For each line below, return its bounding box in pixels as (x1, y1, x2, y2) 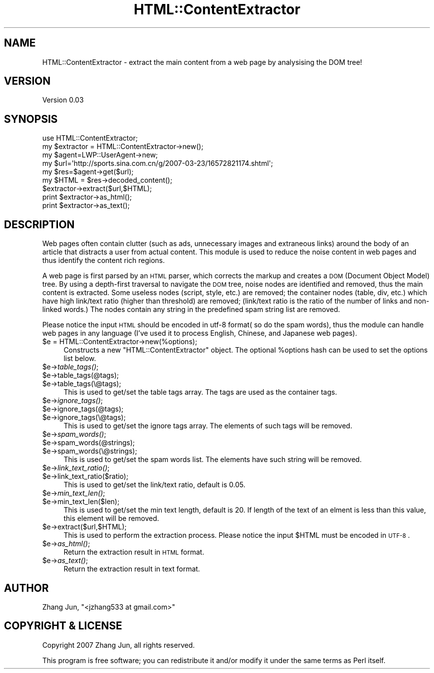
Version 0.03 (42, 96, 84, 104)
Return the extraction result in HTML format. (63, 548, 205, 557)
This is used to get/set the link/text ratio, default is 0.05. (63, 480, 246, 489)
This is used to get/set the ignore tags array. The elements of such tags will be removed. (63, 421, 352, 430)
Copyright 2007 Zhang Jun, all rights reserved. (42, 640, 195, 649)
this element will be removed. (63, 514, 160, 523)
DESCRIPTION (4, 218, 75, 231)
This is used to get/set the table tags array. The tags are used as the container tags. (63, 388, 337, 397)
